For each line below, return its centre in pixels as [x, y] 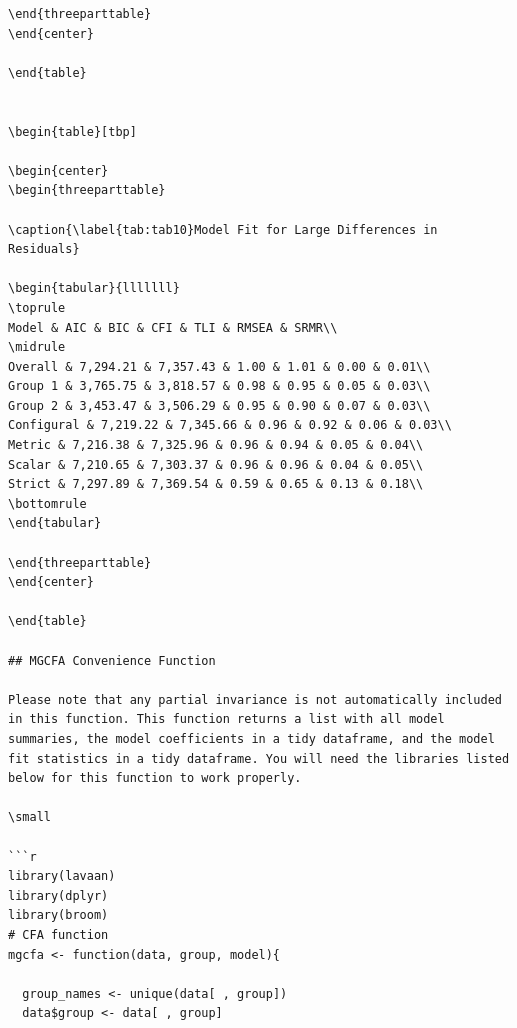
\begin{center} [58, 170]
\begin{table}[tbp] [72, 131]
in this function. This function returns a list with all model [226, 719]
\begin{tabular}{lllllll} [94, 288]
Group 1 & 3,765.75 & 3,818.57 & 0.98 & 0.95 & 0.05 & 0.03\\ [219, 386]
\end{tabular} [55, 523]
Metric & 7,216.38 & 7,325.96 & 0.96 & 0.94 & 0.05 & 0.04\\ [216, 445]
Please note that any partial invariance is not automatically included [255, 699]
